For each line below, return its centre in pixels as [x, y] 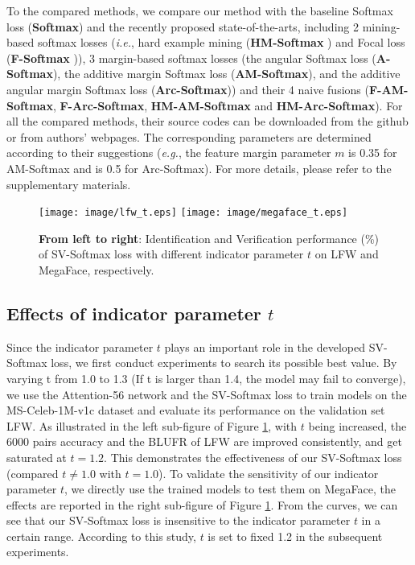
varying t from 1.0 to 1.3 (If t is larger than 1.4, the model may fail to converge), [206, 378]
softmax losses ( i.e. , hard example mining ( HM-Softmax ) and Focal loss [221, 42]
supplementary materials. [69, 184]
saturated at [37, 457]
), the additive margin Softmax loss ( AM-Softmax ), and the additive [226, 74]
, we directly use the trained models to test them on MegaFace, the [230, 489]
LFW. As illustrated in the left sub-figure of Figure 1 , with [152, 425]
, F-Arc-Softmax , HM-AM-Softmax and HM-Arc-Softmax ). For [228, 105]
